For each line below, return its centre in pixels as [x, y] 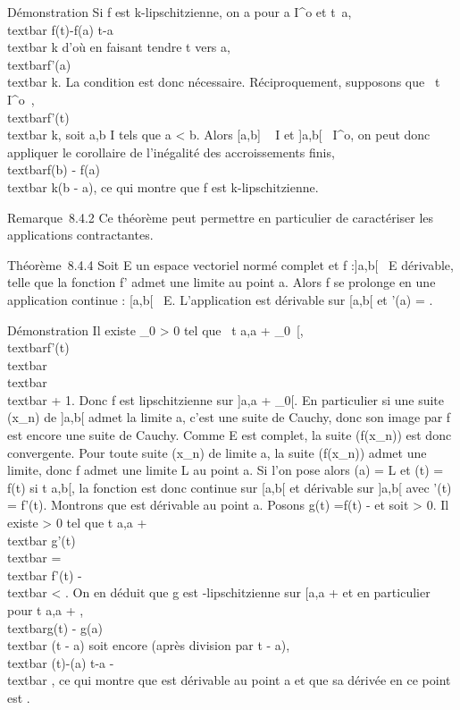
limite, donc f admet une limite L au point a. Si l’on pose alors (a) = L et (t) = [226, 470]
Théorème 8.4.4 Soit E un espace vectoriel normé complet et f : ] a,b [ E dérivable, [230, 264]
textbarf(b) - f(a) [54, 169]
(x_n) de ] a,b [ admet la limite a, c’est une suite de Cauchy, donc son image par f [229, 417]
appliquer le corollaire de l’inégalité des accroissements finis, [171, 152]
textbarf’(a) [39, 64]
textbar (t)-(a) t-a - [61, 662]
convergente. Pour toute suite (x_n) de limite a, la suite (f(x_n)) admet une [217, 452]
